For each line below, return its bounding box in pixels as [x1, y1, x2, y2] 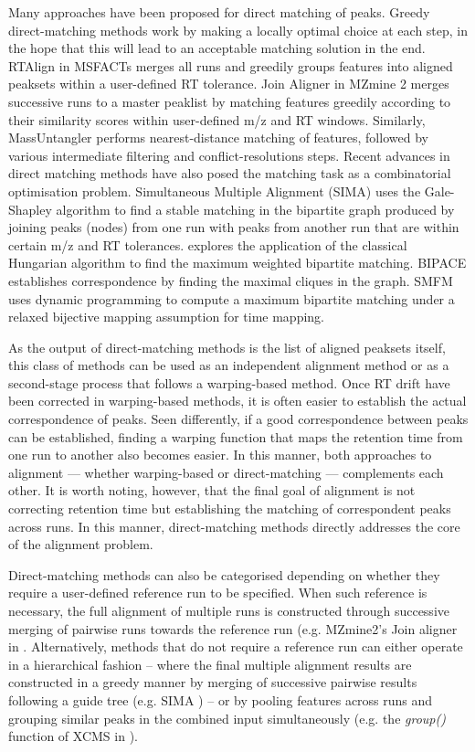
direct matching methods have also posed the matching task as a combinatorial [8, 164, 451, 183]
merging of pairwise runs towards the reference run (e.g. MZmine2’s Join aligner [8, 619, 458, 638]
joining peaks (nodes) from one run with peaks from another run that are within [8, 217, 459, 237]
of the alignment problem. [8, 535, 153, 554]
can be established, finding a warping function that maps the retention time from [8, 427, 463, 446]
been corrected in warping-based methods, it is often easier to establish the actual [8, 391, 467, 410]
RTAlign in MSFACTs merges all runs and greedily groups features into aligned [8, 56, 453, 75]
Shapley [8, 199, 52, 218]
